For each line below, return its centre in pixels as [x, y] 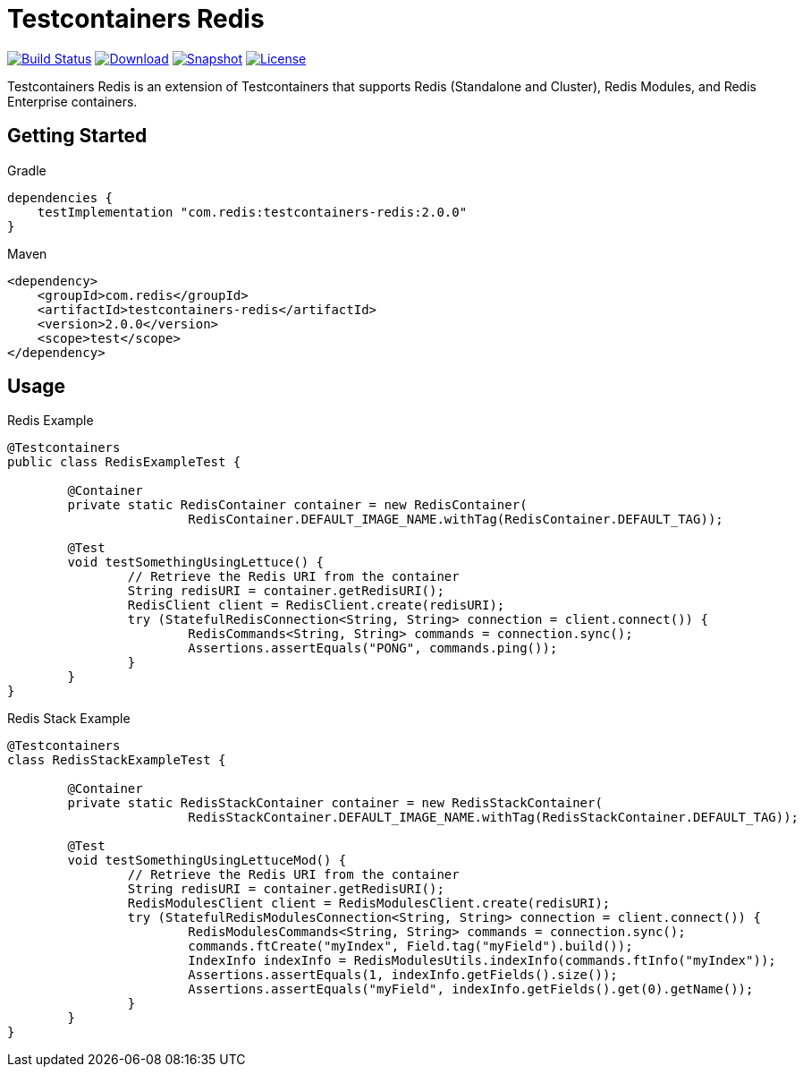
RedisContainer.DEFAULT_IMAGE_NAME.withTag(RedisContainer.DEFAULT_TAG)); [456, 520]
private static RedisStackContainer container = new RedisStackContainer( [335, 803]
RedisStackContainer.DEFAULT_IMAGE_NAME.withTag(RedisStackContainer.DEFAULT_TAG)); [494, 818]
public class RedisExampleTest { [124, 462]
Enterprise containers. [72, 101]
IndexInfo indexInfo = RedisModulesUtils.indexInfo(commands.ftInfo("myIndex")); [482, 961]
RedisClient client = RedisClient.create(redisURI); [316, 605]
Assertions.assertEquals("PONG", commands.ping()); [373, 648]
